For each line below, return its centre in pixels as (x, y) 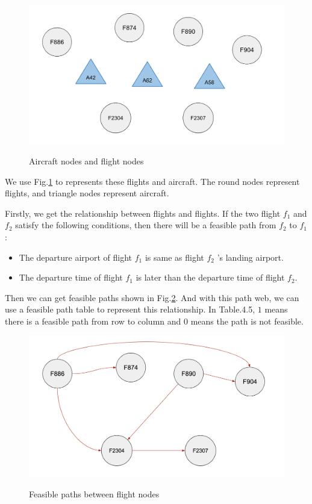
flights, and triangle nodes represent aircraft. (87, 193)
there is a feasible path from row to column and (93, 321)
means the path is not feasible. (247, 321)
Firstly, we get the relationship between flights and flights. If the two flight (143, 213)
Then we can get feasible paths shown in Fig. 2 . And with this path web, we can (152, 297)
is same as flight (174, 257)
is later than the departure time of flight (210, 277)
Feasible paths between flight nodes (94, 493)
